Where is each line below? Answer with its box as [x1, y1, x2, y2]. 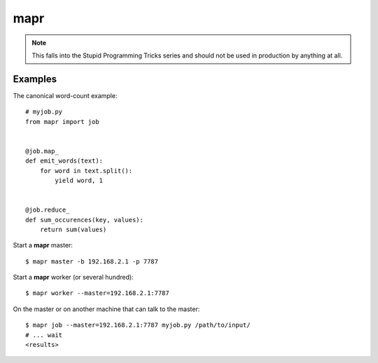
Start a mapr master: [13, 241, 73, 249]
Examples [13, 73, 57, 85]
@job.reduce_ [25, 206, 70, 214]
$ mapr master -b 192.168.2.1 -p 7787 [25, 257, 159, 266]
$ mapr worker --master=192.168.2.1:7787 [25, 289, 169, 297]
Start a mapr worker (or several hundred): [13, 273, 134, 282]
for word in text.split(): [39, 167, 133, 174]
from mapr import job [25, 118, 99, 125]
